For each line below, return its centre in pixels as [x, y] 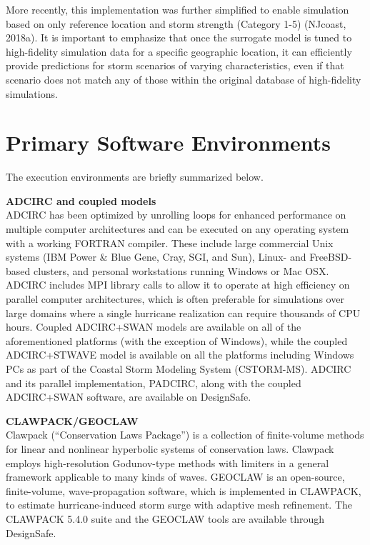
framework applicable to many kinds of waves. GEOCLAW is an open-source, [175, 477]
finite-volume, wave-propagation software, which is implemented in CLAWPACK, [184, 490]
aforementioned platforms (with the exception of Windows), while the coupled [177, 340]
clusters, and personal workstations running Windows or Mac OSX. [181, 270]
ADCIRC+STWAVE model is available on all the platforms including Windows [180, 355]
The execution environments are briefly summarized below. [135, 177]
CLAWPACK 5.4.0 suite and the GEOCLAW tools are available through [165, 518]
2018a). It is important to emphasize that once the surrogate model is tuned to [179, 37]
